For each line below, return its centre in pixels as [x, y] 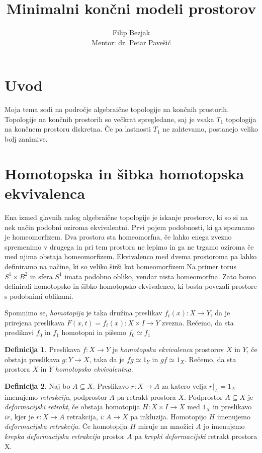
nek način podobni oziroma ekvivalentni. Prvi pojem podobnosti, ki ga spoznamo [130, 227]
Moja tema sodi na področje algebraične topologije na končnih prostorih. [117, 109]
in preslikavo [232, 407]
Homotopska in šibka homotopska [124, 173]
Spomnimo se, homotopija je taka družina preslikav [83, 313]
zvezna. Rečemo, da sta [198, 322]
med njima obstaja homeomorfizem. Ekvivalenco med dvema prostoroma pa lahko [131, 256]
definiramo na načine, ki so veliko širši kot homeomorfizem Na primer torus [120, 266]
